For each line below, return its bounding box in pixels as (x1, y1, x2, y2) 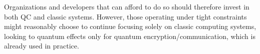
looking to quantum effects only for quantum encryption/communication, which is (4, 30, 255, 41)
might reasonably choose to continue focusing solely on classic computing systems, (4, 21, 256, 31)
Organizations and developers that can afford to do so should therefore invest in (4, 1, 249, 11)
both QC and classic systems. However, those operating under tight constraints (4, 11, 247, 21)
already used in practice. (4, 40, 79, 51)
